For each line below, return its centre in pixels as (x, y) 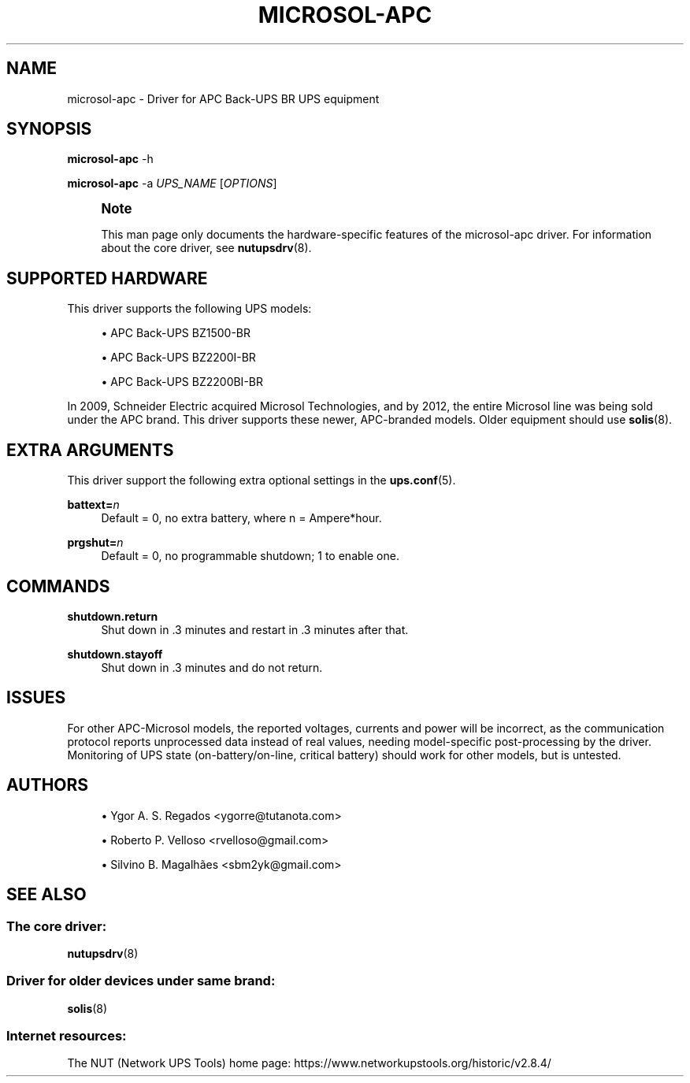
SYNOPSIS (49, 129)
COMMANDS (58, 586)
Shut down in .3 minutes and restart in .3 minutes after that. (255, 629)
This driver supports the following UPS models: (189, 309)
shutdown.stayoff (115, 654)
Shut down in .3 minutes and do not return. (212, 667)
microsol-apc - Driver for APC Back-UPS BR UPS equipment (223, 98)
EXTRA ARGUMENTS (90, 450)
